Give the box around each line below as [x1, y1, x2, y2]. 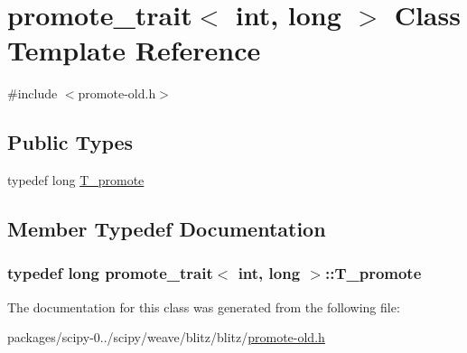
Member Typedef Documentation [7, 215, 326, 243]
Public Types [7, 128, 134, 156]
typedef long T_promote [7, 171, 145, 190]
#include [7, 84, 58, 103]
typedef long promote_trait [7, 262, 213, 284]
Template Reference [7, 32, 261, 69]
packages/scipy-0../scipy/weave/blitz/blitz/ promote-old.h [7, 328, 325, 347]
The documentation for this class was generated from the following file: [7, 297, 400, 316]
